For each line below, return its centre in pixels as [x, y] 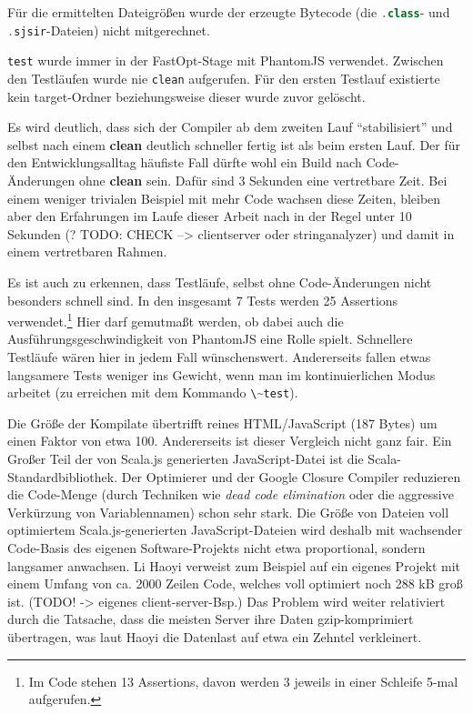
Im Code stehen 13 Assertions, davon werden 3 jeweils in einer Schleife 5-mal [243, 681]
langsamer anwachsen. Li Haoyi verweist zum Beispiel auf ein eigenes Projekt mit [234, 565]
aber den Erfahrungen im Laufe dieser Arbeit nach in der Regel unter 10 [210, 216]
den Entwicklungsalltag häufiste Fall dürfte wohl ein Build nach [185, 162]
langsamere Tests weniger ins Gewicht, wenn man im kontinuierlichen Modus [221, 374]
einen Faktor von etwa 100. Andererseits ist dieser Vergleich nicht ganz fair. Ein [230, 441]
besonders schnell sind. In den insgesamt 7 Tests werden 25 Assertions [203, 300]
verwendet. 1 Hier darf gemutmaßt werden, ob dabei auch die [176, 320]
